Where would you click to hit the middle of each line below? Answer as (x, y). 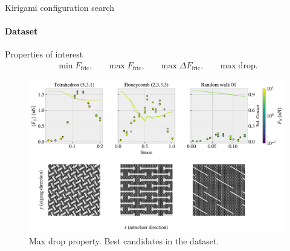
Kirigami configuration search (60, 7)
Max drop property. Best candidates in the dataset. (124, 241)
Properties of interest (44, 54)
